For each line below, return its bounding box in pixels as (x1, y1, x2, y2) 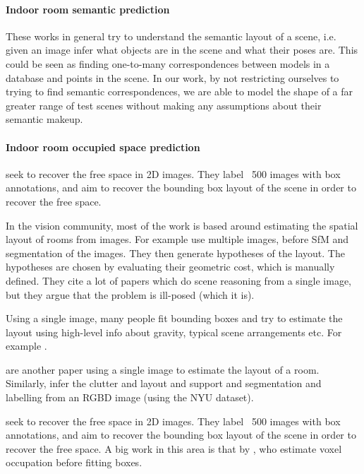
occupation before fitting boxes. (6, 455, 142, 470)
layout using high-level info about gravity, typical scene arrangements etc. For (6, 324, 342, 339)
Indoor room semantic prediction (6, 1, 170, 16)
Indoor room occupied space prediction (6, 139, 200, 154)
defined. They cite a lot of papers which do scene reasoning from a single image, (6, 273, 351, 288)
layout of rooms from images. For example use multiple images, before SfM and (6, 232, 348, 247)
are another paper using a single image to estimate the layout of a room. (6, 362, 320, 377)
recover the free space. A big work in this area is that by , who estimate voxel (6, 441, 342, 456)
